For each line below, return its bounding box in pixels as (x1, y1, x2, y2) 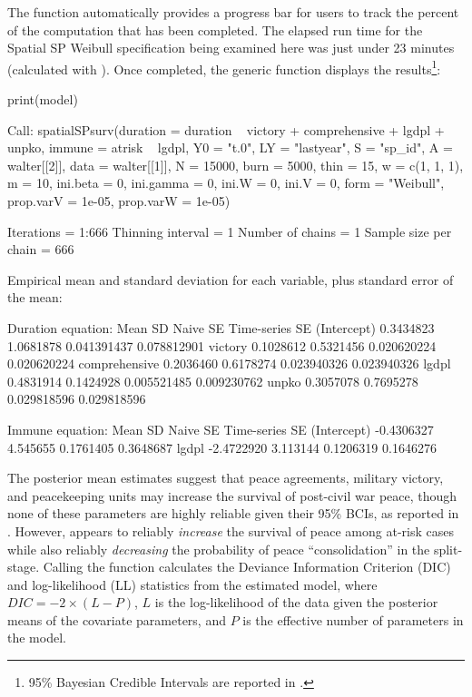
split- (433, 539, 463, 558)
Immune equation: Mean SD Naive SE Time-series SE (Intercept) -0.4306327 (7, 419, 434, 438)
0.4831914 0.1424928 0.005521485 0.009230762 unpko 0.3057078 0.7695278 (7, 371, 418, 390)
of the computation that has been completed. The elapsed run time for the (7, 20, 423, 39)
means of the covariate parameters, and (7, 610, 226, 629)
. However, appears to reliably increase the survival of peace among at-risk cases (7, 521, 454, 540)
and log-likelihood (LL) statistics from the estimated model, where (7, 574, 378, 594)
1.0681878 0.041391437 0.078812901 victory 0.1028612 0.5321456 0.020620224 (7, 336, 437, 355)
